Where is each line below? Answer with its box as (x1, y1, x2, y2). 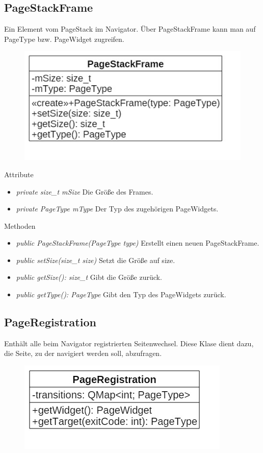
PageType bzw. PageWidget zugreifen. (4, 33, 124, 44)
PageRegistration (4, 314, 96, 330)
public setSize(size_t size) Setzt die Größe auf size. (16, 254, 175, 265)
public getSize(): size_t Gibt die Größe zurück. (16, 272, 162, 282)
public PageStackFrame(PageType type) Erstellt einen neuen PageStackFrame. (16, 237, 259, 248)
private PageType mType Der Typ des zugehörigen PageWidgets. (16, 203, 219, 214)
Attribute (4, 169, 34, 179)
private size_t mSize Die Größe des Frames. (16, 186, 153, 197)
